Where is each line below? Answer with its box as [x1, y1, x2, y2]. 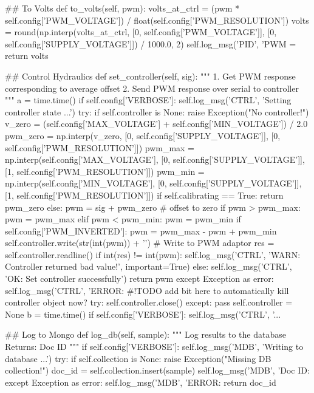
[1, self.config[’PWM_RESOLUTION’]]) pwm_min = [5, 165, 205, 177]
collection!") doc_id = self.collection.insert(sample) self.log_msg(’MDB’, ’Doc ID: [5, 364, 310, 377]
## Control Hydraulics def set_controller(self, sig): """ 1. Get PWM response [5, 69, 296, 82]
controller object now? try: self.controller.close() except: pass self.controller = [5, 296, 293, 309]
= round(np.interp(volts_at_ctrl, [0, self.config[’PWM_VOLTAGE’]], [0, [5, 26, 277, 38]
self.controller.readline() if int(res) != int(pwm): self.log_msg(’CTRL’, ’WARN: [5, 248, 301, 261]
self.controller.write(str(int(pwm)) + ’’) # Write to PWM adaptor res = [5, 236, 275, 249]
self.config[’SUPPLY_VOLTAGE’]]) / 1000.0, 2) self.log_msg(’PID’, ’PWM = [5, 37, 296, 50]
